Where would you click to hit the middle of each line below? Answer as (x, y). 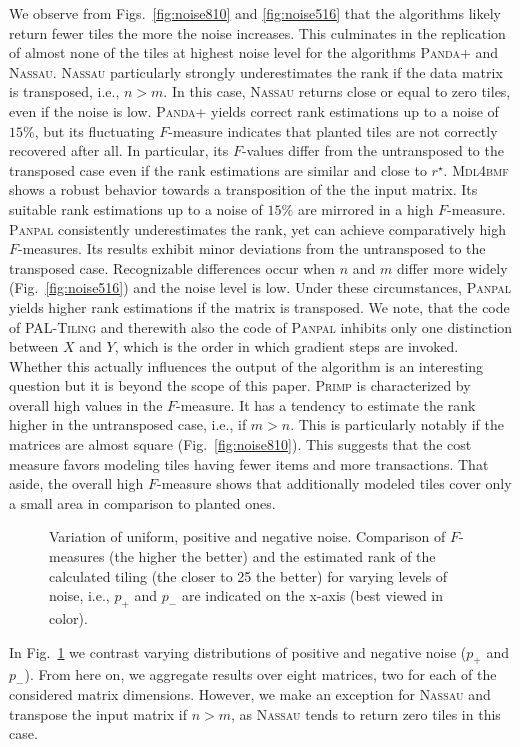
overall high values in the (86, 404)
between (34, 346)
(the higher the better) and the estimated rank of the (272, 556)
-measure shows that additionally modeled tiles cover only (334, 483)
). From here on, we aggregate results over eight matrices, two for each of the (260, 674)
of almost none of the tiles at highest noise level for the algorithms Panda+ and (254, 52)
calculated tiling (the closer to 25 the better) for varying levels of (248, 575)
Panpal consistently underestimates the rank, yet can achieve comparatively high (257, 228)
